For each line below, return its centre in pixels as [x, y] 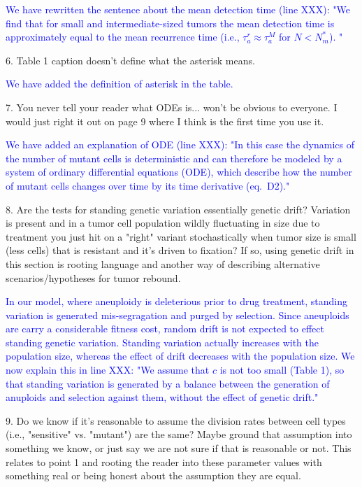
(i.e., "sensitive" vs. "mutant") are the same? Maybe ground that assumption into [179, 434]
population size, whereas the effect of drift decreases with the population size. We [180, 356]
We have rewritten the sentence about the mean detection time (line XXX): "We [178, 9]
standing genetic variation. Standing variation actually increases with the [162, 342]
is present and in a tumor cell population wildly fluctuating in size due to [163, 223]
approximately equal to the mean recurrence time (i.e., [123, 37]
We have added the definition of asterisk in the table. [120, 84]
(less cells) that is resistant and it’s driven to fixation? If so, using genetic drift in [180, 250]
